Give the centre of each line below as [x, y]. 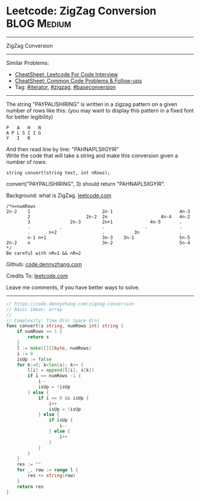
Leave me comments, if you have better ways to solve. [73, 287]
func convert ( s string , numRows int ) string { [65, 326]
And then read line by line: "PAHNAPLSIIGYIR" [62, 149]
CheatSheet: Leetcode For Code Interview [66, 74]
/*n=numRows [21, 206]
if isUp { [61, 420]
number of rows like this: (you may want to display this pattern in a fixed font [100, 110]
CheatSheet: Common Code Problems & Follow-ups [78, 80]
